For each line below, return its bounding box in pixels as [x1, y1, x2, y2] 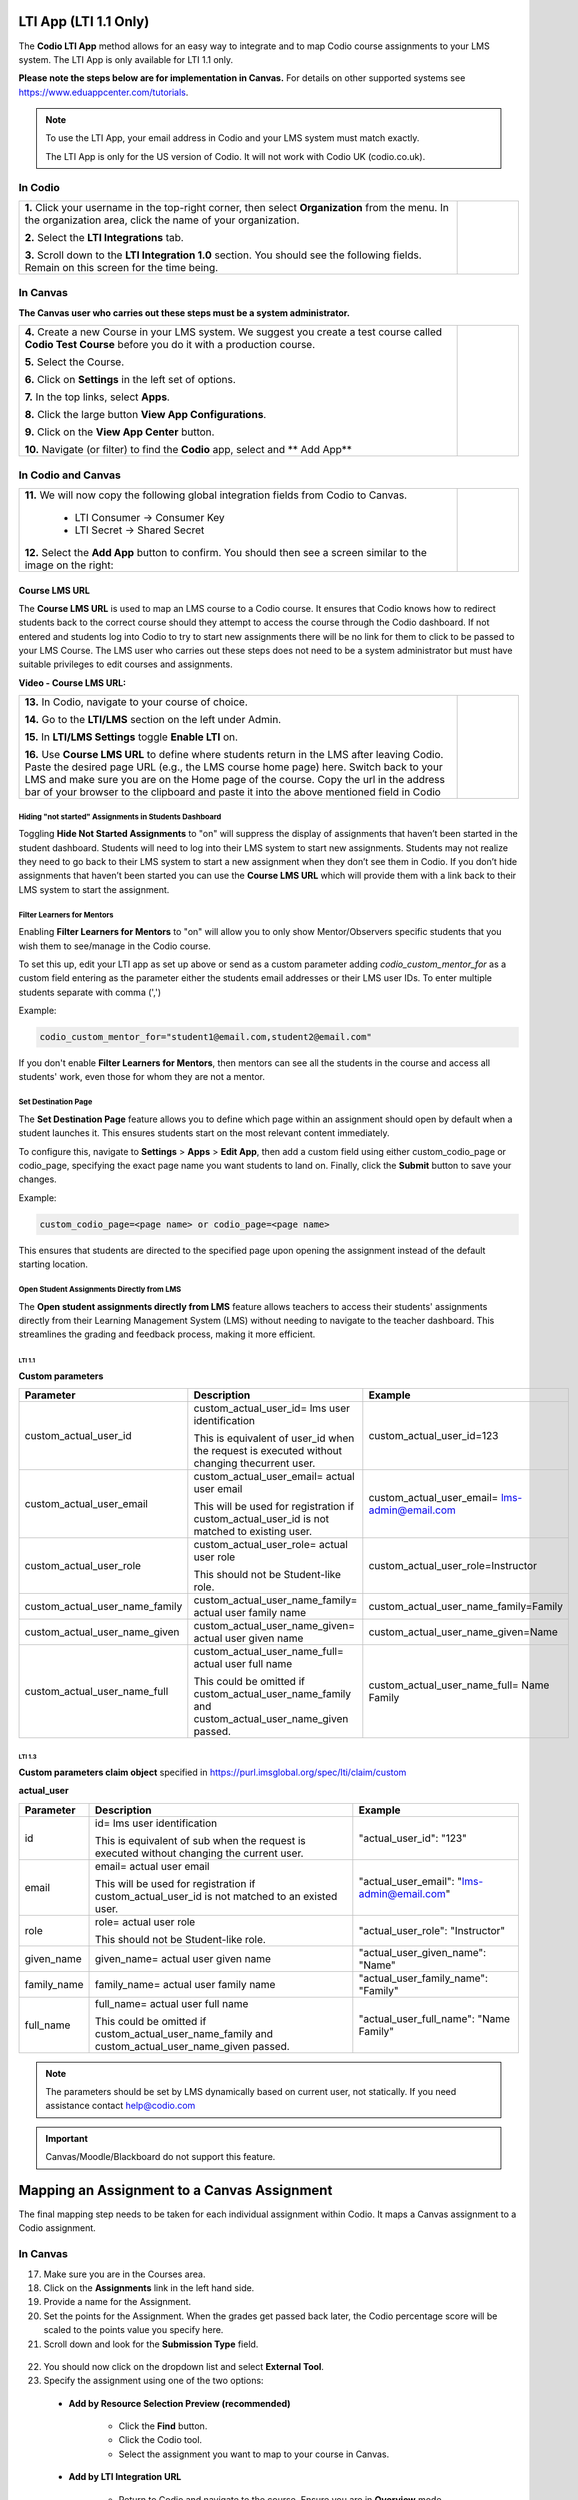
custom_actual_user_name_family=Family [368, 1599, 564, 1613]
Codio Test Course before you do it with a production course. [24, 338, 316, 352]
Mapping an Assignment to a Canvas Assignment [18, 2181, 333, 2199]
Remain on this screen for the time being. [24, 261, 219, 274]
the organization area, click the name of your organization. [24, 213, 300, 227]
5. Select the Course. [24, 355, 125, 369]
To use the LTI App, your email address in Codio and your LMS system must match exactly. [45, 132, 420, 144]
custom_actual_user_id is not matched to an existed [95, 1889, 338, 1903]
